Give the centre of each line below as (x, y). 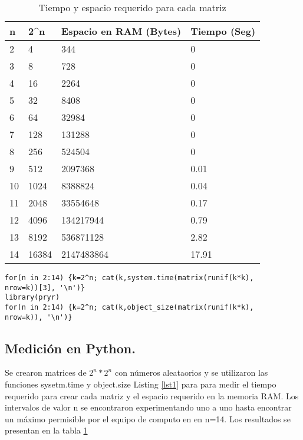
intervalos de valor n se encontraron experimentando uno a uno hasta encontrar (148, 407)
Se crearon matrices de (46, 372)
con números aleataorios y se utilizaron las (191, 372)
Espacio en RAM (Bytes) (121, 31)
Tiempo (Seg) (223, 31)
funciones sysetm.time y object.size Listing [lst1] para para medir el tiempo (141, 384)
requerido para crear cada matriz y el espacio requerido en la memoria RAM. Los (152, 395)
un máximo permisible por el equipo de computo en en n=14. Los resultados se (148, 418)
